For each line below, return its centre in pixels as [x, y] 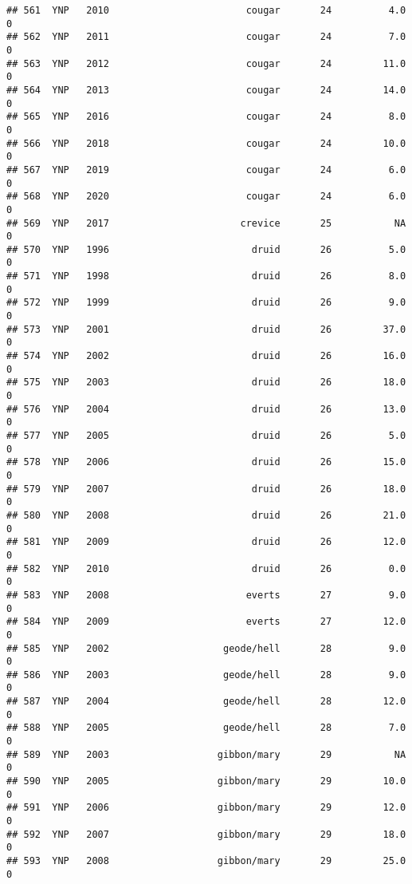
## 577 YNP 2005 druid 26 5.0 [206, 436]
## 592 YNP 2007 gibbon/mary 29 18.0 [206, 834]
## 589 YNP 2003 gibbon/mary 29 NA [206, 754]
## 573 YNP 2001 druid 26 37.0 [206, 329]
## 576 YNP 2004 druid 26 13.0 [206, 409]
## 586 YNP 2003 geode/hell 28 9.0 [206, 675]
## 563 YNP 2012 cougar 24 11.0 [206, 63]
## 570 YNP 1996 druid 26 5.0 [206, 249]
